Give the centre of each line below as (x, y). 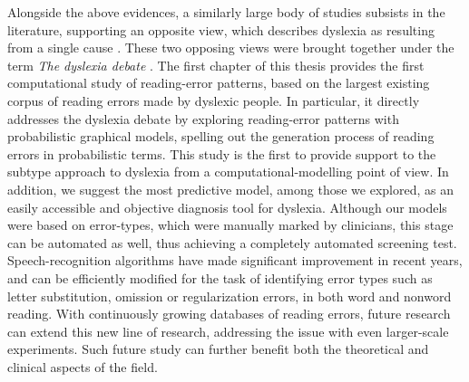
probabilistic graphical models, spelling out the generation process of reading (221, 136)
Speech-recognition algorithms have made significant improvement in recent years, (235, 260)
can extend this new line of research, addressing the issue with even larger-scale (228, 331)
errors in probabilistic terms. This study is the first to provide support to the (222, 153)
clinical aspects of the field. (83, 366)
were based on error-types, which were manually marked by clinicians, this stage (230, 225)
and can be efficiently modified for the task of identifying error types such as (220, 277)
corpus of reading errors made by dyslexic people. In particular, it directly (214, 100)
